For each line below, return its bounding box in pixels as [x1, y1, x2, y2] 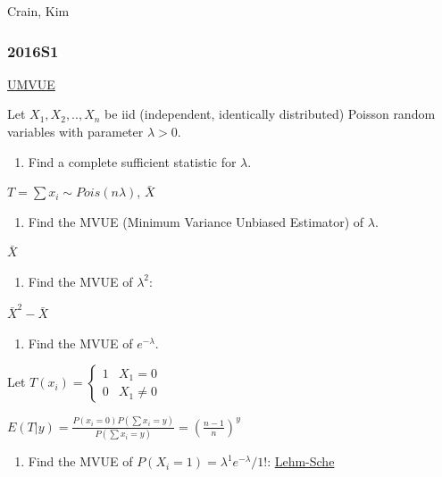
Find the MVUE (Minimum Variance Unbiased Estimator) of [28, 212, 364, 230]
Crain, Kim [7, 2, 70, 20]
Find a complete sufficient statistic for [28, 152, 237, 171]
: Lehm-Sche [267, 452, 335, 471]
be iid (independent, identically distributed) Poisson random [104, 105, 436, 123]
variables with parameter [7, 122, 144, 140]
